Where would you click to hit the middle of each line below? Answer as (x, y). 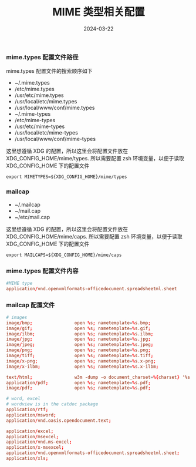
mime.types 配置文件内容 (42, 271)
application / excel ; (30, 431)
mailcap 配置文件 (31, 305)
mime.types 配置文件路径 (42, 57)
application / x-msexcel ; (35, 448)
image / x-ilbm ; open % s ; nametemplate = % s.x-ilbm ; (82, 367)
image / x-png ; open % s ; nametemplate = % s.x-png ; (81, 361)
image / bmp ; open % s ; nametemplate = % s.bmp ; (78, 323)
